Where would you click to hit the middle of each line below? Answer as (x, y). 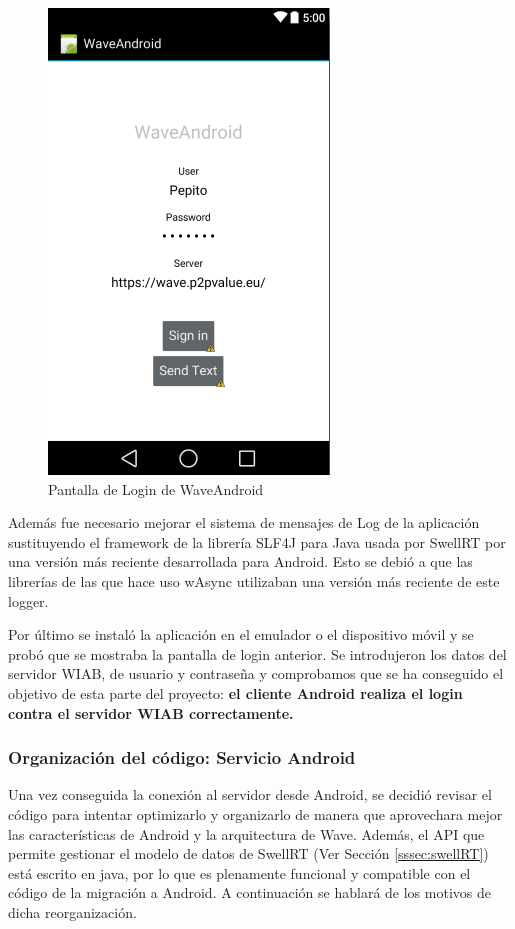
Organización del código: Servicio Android (182, 757)
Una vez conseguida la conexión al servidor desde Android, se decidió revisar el (250, 794)
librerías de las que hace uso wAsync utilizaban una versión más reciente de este (254, 580)
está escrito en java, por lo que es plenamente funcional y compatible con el (239, 872)
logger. (28, 600)
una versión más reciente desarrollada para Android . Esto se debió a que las (240, 561)
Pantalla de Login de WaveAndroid (156, 488)
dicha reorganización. (72, 911)
